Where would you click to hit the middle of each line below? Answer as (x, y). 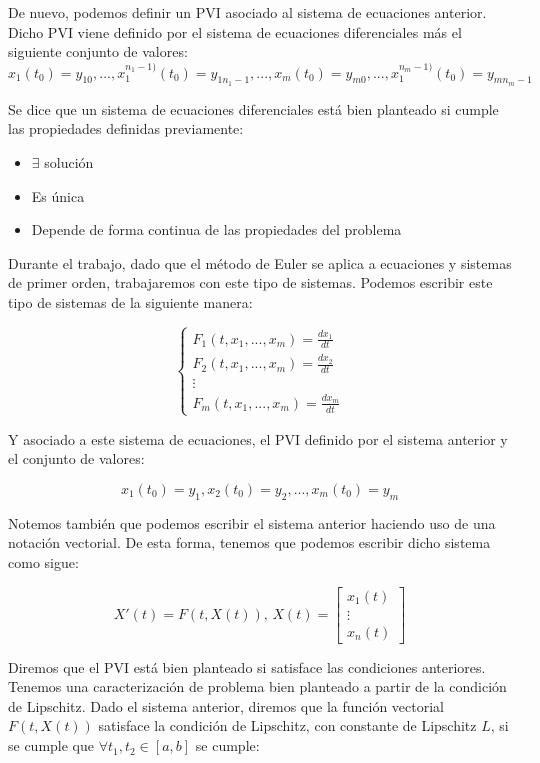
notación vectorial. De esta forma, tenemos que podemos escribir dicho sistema (249, 542)
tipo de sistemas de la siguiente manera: (130, 301)
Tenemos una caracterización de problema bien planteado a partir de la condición (257, 686)
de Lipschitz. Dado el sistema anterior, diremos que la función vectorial (226, 705)
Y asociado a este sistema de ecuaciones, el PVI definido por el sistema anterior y (258, 438)
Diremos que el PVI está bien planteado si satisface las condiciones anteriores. (247, 666)
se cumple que (51, 745)
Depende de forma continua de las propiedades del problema (216, 229)
